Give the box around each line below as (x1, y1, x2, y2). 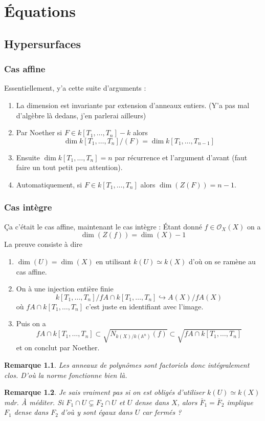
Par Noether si (16, 127, 62, 138)
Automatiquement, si (16, 179, 82, 190)
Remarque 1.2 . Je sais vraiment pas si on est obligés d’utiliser (4, 387, 205, 397)
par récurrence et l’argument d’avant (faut (115, 152, 248, 162)
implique (227, 396, 253, 407)
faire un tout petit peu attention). (16, 162, 123, 173)
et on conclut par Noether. (16, 342, 100, 353)
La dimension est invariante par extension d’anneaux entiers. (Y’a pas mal (16, 99, 250, 110)
